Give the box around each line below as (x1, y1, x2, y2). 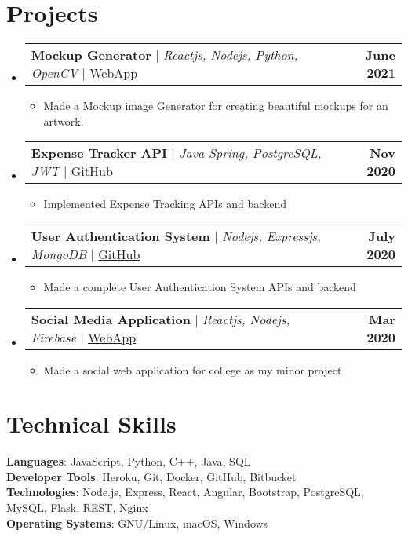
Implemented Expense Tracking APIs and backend (43, 195, 286, 212)
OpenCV (31, 64, 78, 82)
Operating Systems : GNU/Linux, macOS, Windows (6, 514, 268, 531)
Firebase (31, 327, 77, 346)
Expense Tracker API (31, 144, 168, 163)
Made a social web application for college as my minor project (43, 361, 342, 378)
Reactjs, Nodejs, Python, (163, 46, 298, 64)
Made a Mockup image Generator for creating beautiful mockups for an (43, 97, 388, 114)
